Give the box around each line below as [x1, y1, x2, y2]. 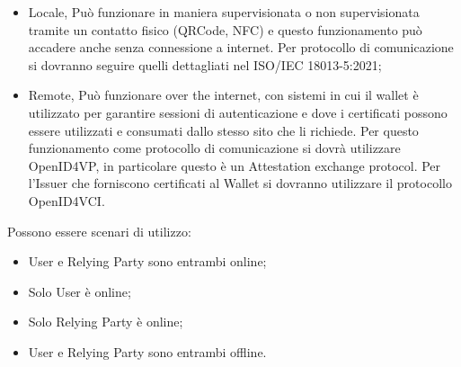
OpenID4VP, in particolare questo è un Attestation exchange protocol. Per [28, 156, 441, 175]
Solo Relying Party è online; [28, 312, 183, 331]
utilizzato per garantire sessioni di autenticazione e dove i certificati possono [28, 103, 448, 121]
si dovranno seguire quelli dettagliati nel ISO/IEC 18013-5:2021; [28, 55, 382, 74]
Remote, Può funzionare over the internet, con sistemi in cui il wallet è [28, 85, 419, 104]
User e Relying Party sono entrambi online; [28, 252, 267, 271]
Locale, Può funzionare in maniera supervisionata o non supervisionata [28, 3, 420, 21]
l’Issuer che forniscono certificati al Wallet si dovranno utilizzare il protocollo [28, 174, 452, 192]
